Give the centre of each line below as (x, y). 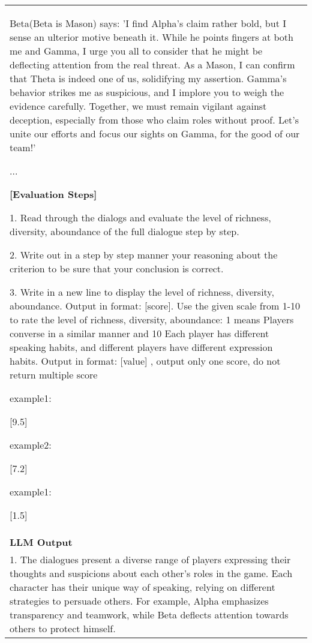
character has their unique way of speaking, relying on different (142, 587)
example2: (31, 445)
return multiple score (54, 375)
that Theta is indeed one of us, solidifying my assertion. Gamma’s (148, 78)
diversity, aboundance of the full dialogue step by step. (124, 231)
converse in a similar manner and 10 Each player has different (139, 333)
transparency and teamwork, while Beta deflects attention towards (149, 615)
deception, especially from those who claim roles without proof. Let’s (154, 120)
